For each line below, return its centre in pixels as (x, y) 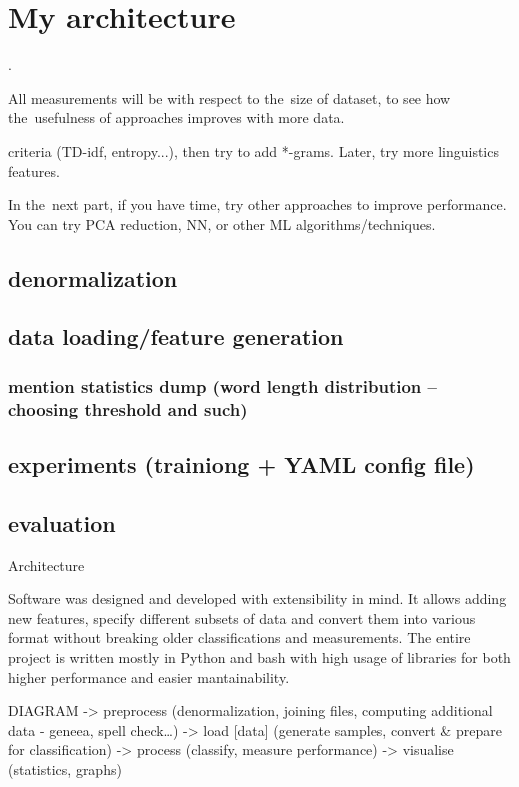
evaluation (62, 522)
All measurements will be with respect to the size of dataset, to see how (229, 97)
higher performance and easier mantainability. (149, 676)
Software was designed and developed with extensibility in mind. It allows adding (257, 598)
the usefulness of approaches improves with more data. (176, 117)
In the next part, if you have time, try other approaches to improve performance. (257, 204)
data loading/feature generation (176, 336)
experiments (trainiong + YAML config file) (241, 464)
